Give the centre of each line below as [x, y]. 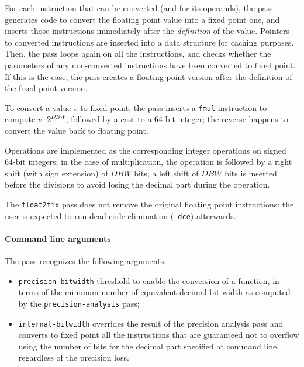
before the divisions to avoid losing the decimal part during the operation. [137, 184]
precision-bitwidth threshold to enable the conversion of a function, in [149, 280]
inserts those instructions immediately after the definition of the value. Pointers [147, 31]
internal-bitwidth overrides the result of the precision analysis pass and [151, 323]
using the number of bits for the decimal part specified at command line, [149, 346]
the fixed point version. [46, 88]
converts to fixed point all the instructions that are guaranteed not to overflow [159, 335]
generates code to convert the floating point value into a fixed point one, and [142, 19]
